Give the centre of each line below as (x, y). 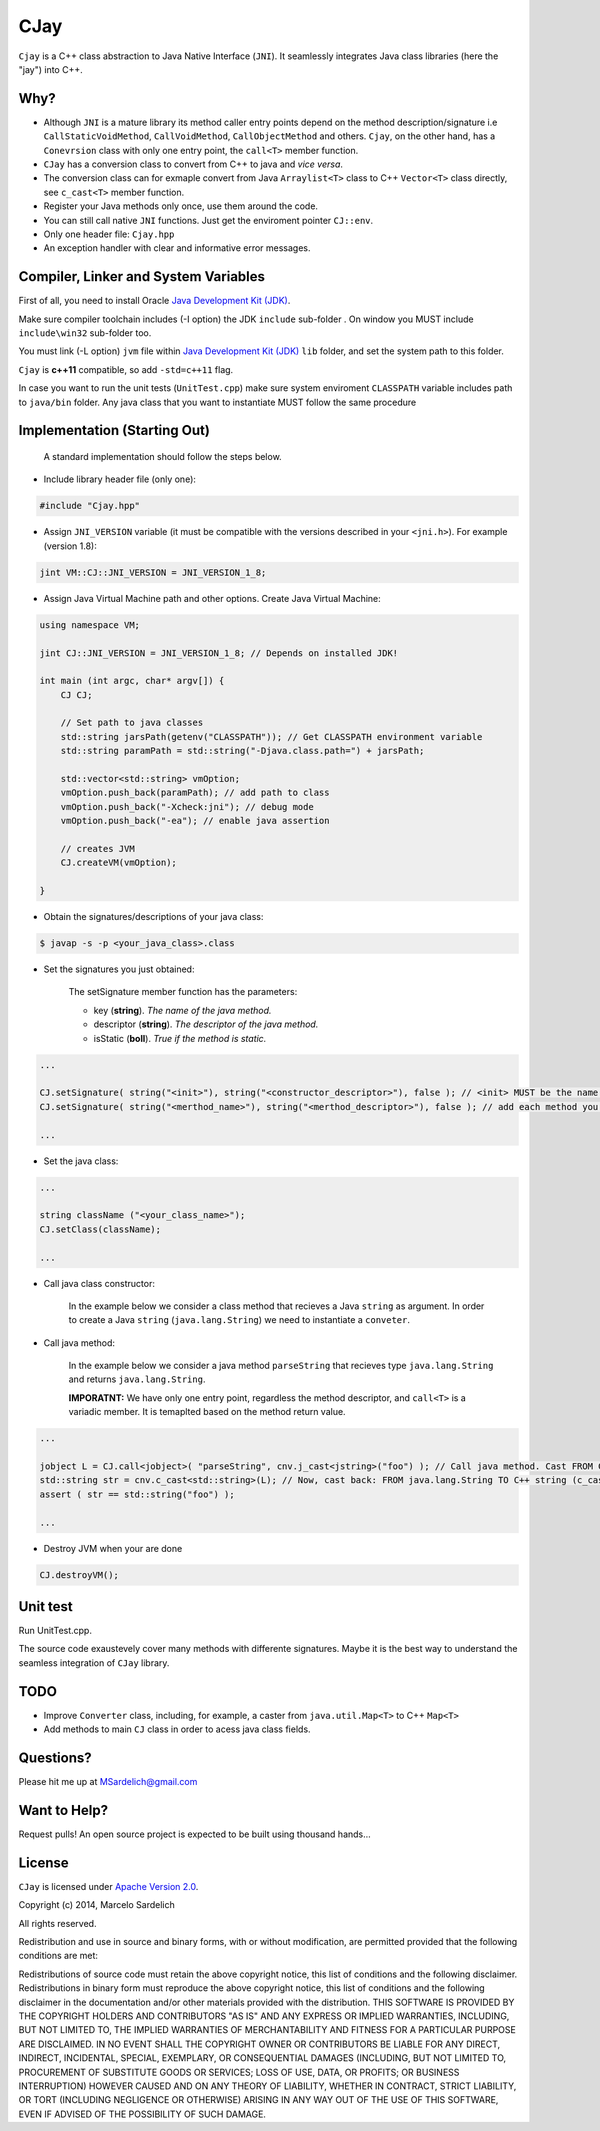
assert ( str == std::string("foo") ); (137, 1494)
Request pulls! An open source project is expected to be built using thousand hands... (195, 1834)
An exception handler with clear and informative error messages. (177, 248)
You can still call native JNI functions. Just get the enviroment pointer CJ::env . (208, 220)
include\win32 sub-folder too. (85, 333)
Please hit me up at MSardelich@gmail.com (108, 1782)
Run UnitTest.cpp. (55, 1631)
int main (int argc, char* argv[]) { (132, 681)
